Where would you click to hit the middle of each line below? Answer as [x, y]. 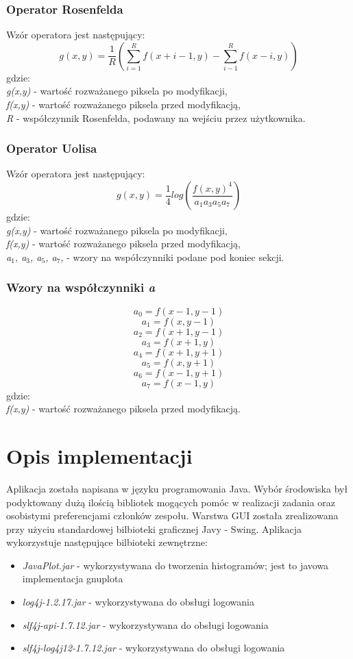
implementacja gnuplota [73, 579]
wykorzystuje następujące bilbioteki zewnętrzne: [107, 542]
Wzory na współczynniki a [81, 287]
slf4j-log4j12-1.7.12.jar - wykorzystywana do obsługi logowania [154, 648]
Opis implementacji [99, 455]
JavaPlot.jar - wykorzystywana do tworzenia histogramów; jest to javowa [175, 565]
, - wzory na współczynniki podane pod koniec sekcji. [172, 257]
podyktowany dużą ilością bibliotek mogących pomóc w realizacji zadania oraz [171, 502]
